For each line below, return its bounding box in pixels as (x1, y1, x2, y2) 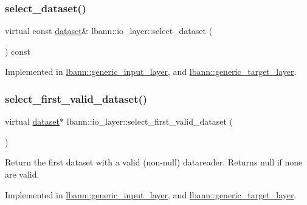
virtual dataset (5, 115, 60, 128)
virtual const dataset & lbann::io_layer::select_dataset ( (5, 24, 213, 37)
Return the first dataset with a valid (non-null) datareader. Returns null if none (5, 156, 303, 169)
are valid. (5, 168, 40, 180)
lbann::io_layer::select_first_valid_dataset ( (66, 115, 233, 128)
